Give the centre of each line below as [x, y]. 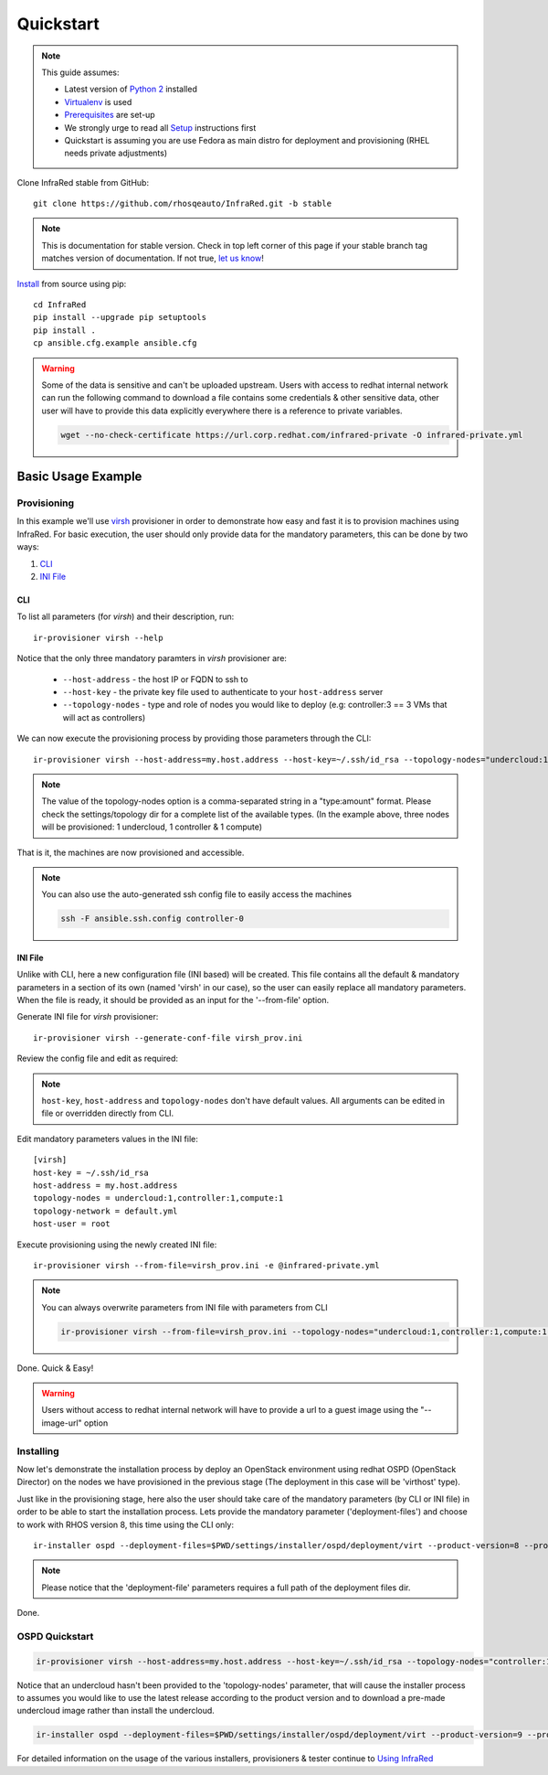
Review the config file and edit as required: [97, 1059]
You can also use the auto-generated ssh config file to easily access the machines [196, 894]
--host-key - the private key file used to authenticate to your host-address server [223, 692]
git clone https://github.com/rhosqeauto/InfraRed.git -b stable [183, 204]
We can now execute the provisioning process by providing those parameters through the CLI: [194, 738]
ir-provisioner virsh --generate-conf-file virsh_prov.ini [168, 1037]
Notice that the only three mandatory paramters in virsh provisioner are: [152, 658]
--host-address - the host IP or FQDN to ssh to [155, 679]
